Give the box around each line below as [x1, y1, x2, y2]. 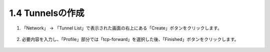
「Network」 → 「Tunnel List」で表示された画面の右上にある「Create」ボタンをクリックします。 [21, 25, 222, 31]
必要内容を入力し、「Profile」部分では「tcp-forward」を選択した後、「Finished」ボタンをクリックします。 [21, 36, 239, 42]
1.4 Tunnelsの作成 [9, 7, 84, 18]
